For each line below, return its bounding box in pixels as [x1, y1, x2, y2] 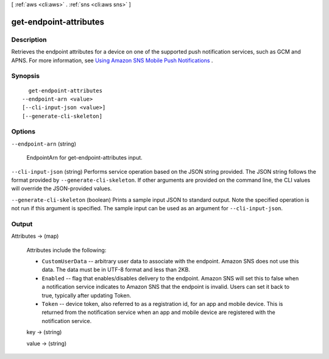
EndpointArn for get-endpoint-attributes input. [26, 154, 143, 162]
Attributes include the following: [26, 246, 107, 254]
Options [11, 127, 36, 136]
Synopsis [11, 72, 40, 80]
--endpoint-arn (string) [11, 140, 76, 148]
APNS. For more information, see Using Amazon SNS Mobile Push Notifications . [11, 57, 213, 64]
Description [11, 35, 47, 44]
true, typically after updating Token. [41, 291, 132, 299]
